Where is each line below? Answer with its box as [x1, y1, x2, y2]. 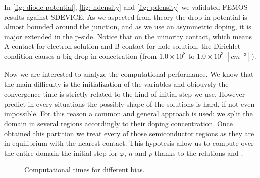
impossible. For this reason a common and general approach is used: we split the [4, 108, 253, 119]
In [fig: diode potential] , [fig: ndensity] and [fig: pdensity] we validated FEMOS [4, 2, 248, 12]
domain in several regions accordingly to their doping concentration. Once [4, 118, 233, 128]
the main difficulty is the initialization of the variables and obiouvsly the [4, 78, 229, 89]
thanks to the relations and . [154, 147, 243, 158]
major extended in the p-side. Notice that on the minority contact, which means [4, 31, 252, 41]
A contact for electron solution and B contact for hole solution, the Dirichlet [4, 41, 241, 51]
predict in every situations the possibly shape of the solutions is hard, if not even [4, 98, 255, 109]
